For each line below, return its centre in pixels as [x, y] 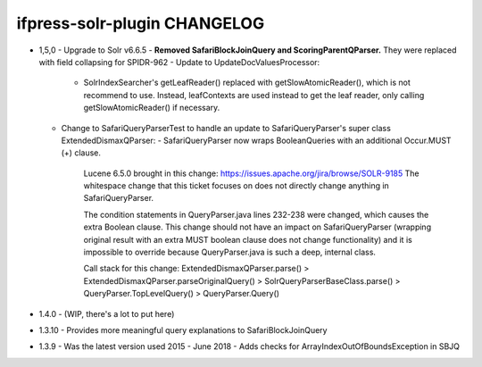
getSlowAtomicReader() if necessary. [152, 108]
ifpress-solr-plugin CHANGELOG [141, 23]
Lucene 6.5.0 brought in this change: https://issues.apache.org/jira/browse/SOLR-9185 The [251, 173]
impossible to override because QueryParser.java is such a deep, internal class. [230, 252]
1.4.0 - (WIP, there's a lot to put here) [107, 313]
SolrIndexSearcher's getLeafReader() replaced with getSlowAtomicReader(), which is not [247, 83]
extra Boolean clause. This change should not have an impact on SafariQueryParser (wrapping [258, 227]
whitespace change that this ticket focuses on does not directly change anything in [237, 186]
